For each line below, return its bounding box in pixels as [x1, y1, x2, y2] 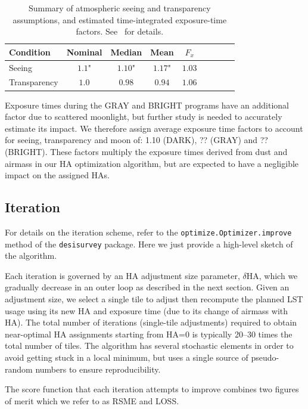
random [5, 362, 33, 375]
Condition [9, 45, 51, 58]
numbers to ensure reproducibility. [35, 362, 161, 375]
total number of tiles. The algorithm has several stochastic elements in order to [5, 339, 294, 352]
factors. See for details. [76, 25, 164, 38]
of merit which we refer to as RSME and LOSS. [5, 394, 179, 407]
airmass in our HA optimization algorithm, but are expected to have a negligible [5, 157, 299, 169]
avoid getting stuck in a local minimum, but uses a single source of [5, 351, 248, 363]
